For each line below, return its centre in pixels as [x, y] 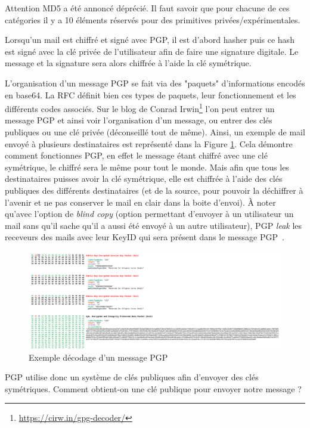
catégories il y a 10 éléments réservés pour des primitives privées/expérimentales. [153, 19]
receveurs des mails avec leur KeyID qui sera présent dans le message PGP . [145, 237]
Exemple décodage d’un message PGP [98, 357]
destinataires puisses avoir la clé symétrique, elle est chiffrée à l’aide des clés [144, 179]
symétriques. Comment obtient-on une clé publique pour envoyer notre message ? [153, 388]
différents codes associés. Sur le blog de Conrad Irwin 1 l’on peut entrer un [140, 108]
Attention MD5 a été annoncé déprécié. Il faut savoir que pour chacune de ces [147, 8]
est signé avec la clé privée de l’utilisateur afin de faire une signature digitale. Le [152, 51]
